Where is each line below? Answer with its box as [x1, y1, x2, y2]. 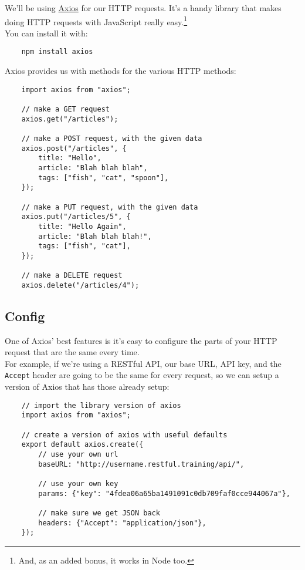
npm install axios [21, 48, 93, 56]
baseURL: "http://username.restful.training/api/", [38, 460, 245, 468]
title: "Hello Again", [38, 222, 127, 231]
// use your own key [38, 479, 118, 488]
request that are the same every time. [5, 346, 140, 358]
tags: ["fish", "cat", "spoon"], [38, 173, 169, 182]
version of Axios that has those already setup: [5, 380, 170, 393]
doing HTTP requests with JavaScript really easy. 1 [5, 14, 188, 28]
